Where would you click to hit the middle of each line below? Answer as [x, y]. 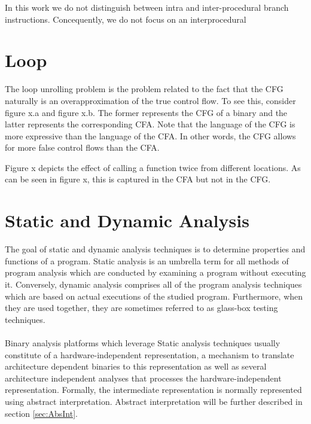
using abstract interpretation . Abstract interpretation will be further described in [154, 401]
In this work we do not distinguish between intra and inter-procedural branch [147, 7]
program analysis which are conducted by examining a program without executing [155, 272]
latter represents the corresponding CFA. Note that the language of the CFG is [150, 124]
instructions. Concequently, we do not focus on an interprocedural [126, 19]
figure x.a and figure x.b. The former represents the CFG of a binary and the [146, 112]
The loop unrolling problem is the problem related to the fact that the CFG [144, 89]
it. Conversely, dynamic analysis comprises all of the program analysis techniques [153, 284]
